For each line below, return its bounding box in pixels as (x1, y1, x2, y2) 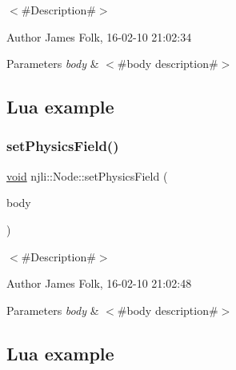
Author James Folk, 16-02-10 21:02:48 (6, 275, 192, 292)
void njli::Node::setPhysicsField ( (6, 167, 168, 184)
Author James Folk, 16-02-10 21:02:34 (6, 28, 192, 45)
